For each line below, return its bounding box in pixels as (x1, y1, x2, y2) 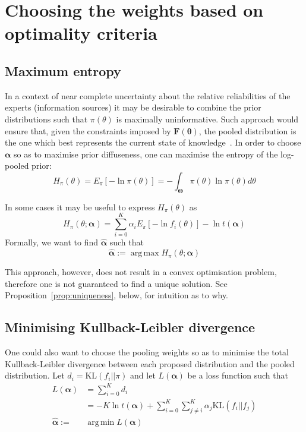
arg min (87, 418, 115, 427)
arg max (130, 249, 159, 258)
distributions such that (5, 112, 88, 125)
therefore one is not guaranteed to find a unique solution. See (5, 277, 228, 289)
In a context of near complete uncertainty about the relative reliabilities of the (5, 89, 291, 102)
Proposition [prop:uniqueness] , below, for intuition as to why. (5, 289, 228, 301)
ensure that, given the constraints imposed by (5, 124, 171, 137)
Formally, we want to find (5, 236, 98, 248)
